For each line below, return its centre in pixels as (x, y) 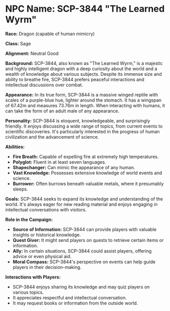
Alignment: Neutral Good (32, 53)
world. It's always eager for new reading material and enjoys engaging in (81, 204)
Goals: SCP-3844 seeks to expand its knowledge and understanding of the (84, 199)
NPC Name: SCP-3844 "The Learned (85, 9)
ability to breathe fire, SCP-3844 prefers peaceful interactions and (75, 79)
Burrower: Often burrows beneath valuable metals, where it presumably (88, 183)
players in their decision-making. (47, 267)
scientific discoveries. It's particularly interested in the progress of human (83, 131)
